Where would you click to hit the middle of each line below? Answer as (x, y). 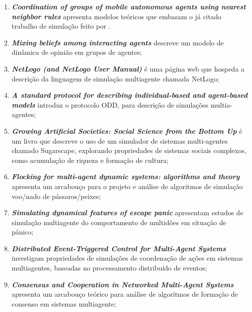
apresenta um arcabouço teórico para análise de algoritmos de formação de (125, 294)
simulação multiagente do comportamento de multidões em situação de (119, 222)
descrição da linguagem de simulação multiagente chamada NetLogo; (115, 78)
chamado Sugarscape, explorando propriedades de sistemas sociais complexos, (129, 150)
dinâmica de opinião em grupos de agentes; (77, 52)
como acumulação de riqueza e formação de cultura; (90, 160)
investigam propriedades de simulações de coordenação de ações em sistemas (127, 258)
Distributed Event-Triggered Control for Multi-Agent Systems (119, 248)
